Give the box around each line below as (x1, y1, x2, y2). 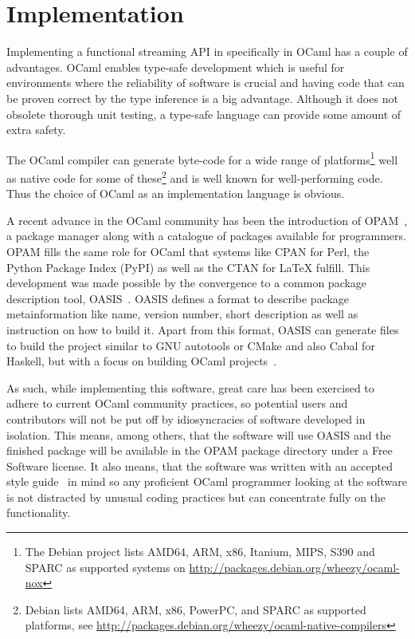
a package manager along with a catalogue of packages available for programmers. (6, 227, 406, 244)
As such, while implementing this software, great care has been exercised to (6, 379, 374, 396)
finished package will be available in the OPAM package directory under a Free (6, 442, 393, 459)
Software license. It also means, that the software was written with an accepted (6, 457, 393, 474)
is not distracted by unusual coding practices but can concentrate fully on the (6, 488, 386, 505)
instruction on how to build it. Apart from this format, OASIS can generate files (6, 321, 399, 337)
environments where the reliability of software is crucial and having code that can (6, 74, 405, 91)
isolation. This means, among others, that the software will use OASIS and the (6, 426, 391, 443)
